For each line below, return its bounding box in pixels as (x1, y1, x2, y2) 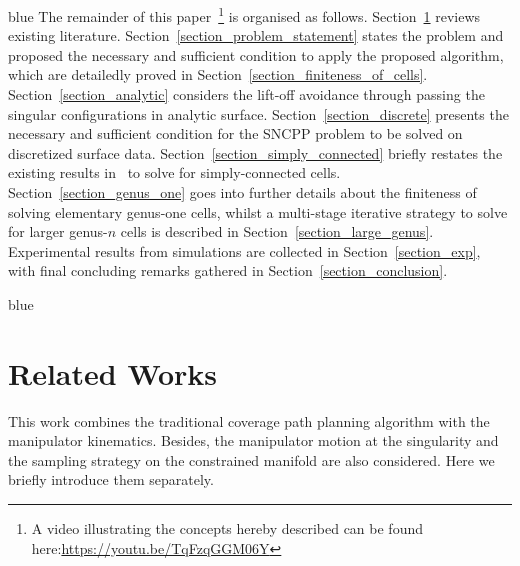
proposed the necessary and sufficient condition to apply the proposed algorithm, (8, 44, 504, 65)
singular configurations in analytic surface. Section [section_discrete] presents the (8, 103, 509, 124)
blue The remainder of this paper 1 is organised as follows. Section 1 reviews (8, 3, 481, 26)
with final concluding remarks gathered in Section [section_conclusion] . (8, 260, 448, 281)
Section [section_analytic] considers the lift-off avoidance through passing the (8, 84, 485, 105)
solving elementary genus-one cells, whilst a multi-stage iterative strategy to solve (8, 201, 508, 222)
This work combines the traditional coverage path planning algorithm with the (8, 410, 490, 431)
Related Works (8, 352, 218, 393)
